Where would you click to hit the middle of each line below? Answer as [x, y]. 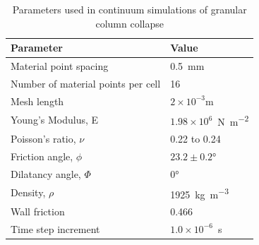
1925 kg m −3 [200, 193]
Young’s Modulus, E [55, 120]
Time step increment [55, 228]
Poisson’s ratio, [43, 139]
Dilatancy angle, [46, 173]
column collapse [129, 23]
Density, [28, 192]
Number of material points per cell [86, 83]
